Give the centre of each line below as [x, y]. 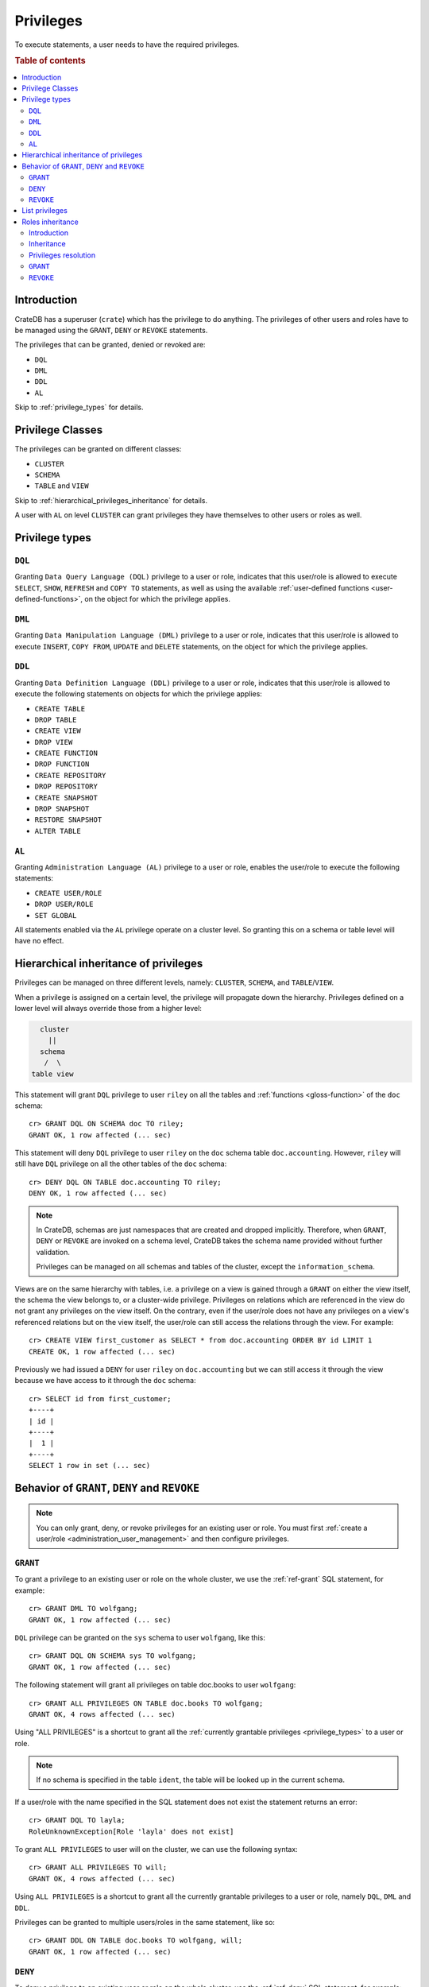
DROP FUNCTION [62, 764]
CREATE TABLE [60, 709]
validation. [53, 1252]
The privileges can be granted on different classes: [98, 449]
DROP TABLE [56, 720]
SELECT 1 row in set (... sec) [90, 1466]
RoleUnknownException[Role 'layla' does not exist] [131, 1831]
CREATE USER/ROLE [68, 893]
